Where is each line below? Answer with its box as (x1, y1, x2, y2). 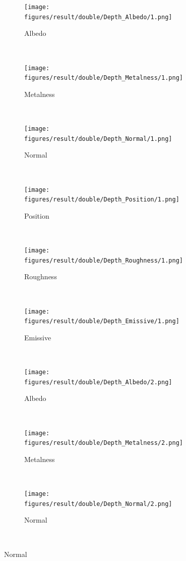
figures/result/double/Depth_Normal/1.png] (24, 135, 172, 142)
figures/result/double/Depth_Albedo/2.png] (24, 378, 172, 386)
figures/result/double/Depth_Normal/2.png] (24, 500, 172, 507)
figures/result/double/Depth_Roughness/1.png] (24, 257, 183, 264)
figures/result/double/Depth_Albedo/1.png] (24, 13, 172, 21)
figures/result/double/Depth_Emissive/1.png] (24, 318, 179, 325)
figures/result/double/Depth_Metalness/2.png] (24, 439, 183, 447)
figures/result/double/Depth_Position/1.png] (24, 196, 179, 203)
